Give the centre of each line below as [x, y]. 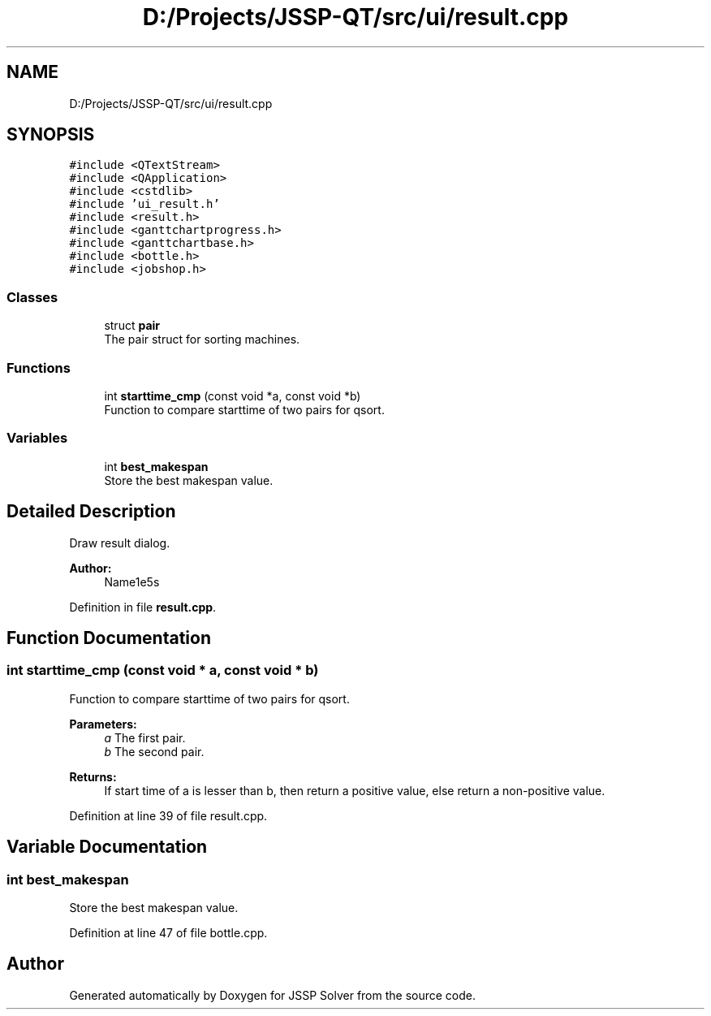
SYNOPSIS [51, 135]
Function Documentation [109, 638]
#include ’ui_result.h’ [144, 204]
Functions [39, 367]
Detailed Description [91, 512]
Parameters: [103, 724]
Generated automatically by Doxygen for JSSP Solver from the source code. [273, 995]
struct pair [132, 326]
